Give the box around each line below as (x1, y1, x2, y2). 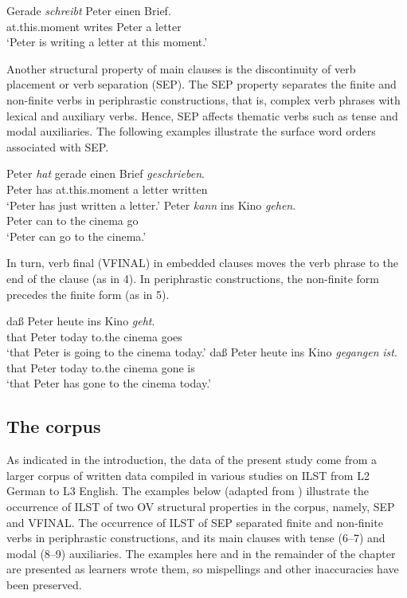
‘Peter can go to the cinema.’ (6, 227, 147, 244)
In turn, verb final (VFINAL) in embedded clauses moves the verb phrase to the (6, 254, 399, 271)
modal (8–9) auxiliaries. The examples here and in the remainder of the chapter (6, 545, 396, 561)
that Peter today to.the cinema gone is (6, 359, 195, 376)
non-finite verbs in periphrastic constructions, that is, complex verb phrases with (6, 91, 401, 108)
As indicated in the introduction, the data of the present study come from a (6, 451, 378, 468)
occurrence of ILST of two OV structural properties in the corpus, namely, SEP (6, 498, 395, 515)
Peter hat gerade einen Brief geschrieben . (6, 165, 205, 182)
